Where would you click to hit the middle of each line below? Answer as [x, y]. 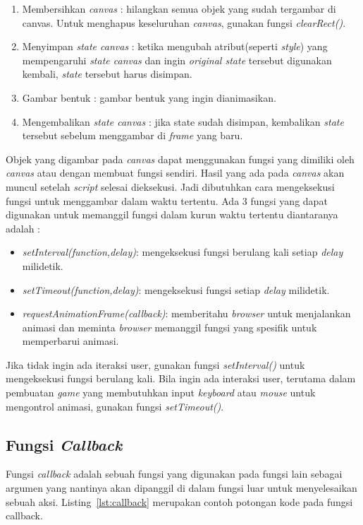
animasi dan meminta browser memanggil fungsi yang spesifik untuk [170, 327]
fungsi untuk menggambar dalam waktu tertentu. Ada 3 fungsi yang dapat [167, 200]
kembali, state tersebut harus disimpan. [107, 74]
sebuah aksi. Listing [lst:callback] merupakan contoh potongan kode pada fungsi [179, 501]
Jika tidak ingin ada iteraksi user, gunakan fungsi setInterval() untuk [155, 364]
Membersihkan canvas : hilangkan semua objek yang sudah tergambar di [179, 8]
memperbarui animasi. [70, 341]
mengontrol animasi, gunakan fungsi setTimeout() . [115, 406]
